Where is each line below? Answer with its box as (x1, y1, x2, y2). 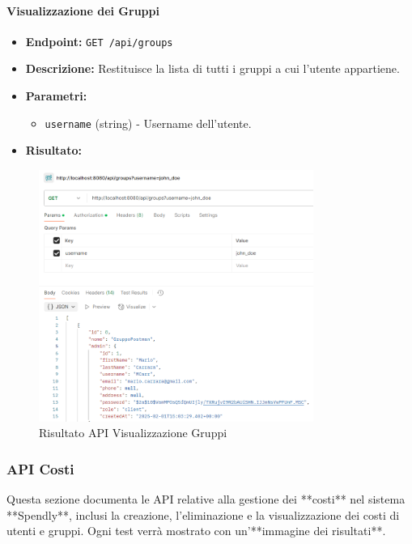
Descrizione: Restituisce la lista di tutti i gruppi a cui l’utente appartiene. (25, 60, 400, 77)
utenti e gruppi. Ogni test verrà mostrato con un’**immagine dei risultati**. (6, 522, 386, 539)
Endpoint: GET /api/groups (25, 32, 173, 49)
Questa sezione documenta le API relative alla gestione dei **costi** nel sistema (6, 491, 406, 508)
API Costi (6, 458, 74, 478)
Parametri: (25, 87, 87, 104)
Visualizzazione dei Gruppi (6, 2, 159, 19)
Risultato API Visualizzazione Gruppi (39, 424, 227, 441)
